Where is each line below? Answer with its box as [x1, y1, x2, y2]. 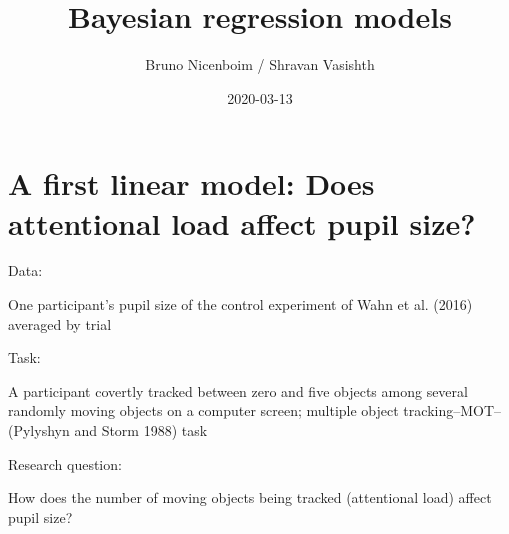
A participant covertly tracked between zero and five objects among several [8, 380, 468, 401]
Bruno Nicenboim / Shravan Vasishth [145, 54, 375, 75]
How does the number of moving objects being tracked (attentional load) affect [8, 487, 492, 508]
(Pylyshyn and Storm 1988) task [8, 420, 208, 440]
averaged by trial [8, 313, 112, 334]
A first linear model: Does [8, 163, 375, 204]
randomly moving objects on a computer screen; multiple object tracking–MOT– [8, 400, 502, 421]
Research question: [8, 453, 122, 474]
